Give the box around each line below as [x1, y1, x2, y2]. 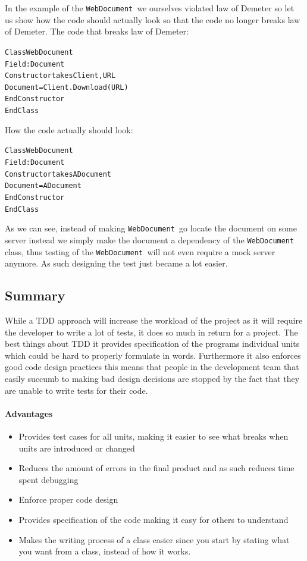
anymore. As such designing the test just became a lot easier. [5, 257, 228, 269]
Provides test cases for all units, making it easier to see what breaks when [18, 430, 289, 443]
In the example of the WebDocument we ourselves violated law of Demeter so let [5, 2, 295, 14]
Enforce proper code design [18, 493, 118, 506]
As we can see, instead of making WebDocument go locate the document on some [5, 222, 297, 234]
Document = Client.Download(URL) [5, 83, 129, 92]
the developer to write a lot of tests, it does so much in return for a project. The [5, 325, 298, 338]
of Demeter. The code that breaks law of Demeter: [5, 25, 189, 37]
